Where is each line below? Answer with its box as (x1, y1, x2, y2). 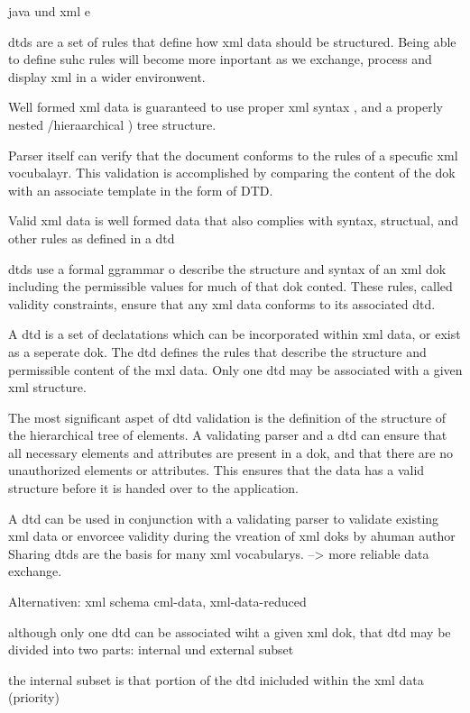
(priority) (8, 688, 60, 707)
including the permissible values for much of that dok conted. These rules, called (8, 277, 453, 296)
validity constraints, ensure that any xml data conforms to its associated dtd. (8, 294, 436, 313)
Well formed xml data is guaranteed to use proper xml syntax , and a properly (8, 97, 443, 116)
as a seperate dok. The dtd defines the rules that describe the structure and (8, 342, 427, 361)
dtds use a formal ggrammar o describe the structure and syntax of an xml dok (8, 259, 447, 278)
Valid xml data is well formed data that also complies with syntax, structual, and (8, 211, 459, 230)
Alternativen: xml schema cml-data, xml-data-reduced (8, 592, 307, 611)
